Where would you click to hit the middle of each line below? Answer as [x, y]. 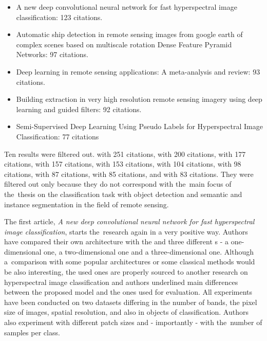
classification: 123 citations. [59, 17]
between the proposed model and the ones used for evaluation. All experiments [128, 292]
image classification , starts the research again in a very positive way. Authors [126, 231]
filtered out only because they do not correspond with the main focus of [118, 184]
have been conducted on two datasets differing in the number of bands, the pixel [131, 302]
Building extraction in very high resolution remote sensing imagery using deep [139, 99]
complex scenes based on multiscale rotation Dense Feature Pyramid [124, 44]
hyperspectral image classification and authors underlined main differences [121, 282]
